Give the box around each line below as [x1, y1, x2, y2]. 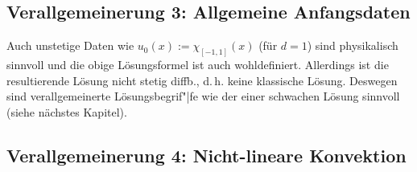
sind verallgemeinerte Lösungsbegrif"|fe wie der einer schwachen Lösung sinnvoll [6, 88, 400, 104]
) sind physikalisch [307, 37, 398, 54]
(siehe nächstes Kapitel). [6, 103, 127, 120]
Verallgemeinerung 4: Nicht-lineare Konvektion [6, 142, 407, 167]
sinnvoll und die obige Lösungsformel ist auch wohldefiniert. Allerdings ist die [6, 56, 389, 73]
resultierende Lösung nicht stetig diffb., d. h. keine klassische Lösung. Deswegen [6, 72, 398, 88]
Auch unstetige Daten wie [6, 37, 134, 54]
